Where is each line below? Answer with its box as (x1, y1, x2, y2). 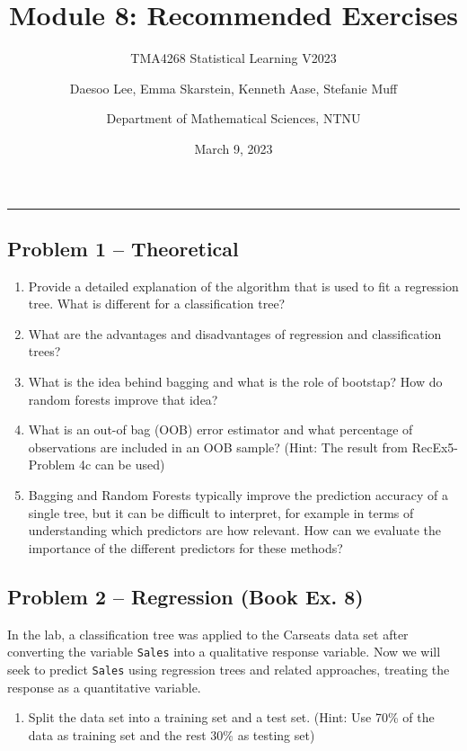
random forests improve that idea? (28, 389, 218, 408)
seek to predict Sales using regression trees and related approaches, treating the (7, 659, 450, 678)
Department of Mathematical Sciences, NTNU (106, 109, 361, 128)
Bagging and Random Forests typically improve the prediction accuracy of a (28, 486, 448, 505)
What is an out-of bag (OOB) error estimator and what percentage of (28, 420, 413, 439)
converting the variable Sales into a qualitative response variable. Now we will (7, 642, 441, 661)
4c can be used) (79, 455, 165, 474)
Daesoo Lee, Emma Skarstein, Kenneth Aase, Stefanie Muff (69, 78, 398, 97)
